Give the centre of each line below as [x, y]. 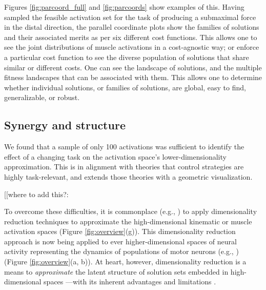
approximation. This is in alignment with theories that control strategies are [124, 167]
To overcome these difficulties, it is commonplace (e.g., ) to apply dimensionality [131, 211]
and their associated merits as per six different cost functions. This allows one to [131, 37]
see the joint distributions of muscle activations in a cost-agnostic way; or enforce [132, 47]
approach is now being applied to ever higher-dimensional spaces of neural [120, 241]
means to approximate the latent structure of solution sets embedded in [116, 271]
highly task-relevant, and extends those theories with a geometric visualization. [128, 176]
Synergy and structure [65, 125]
